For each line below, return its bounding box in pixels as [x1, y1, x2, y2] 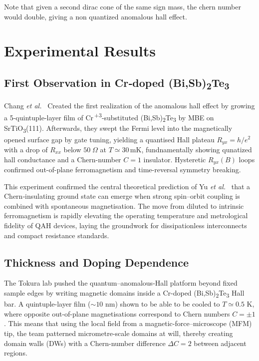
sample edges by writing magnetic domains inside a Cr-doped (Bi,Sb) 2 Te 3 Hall [4, 288, 245, 299]
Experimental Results [4, 40, 156, 61]
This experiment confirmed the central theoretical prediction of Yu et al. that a [4, 181, 251, 191]
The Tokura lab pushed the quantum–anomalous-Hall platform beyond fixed [4, 278, 238, 288]
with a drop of [4, 144, 48, 155]
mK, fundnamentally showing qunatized [130, 144, 252, 155]
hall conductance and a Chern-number [4, 154, 121, 164]
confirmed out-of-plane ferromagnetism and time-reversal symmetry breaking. [4, 164, 241, 175]
